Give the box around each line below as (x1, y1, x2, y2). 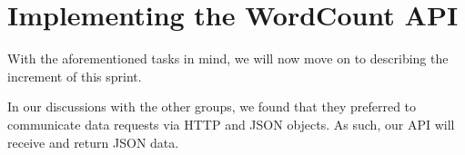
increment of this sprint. (7, 66, 142, 85)
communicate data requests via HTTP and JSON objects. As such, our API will (7, 114, 455, 133)
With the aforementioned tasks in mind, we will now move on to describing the (7, 49, 449, 68)
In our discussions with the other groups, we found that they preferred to (7, 97, 417, 116)
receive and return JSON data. (7, 132, 179, 151)
